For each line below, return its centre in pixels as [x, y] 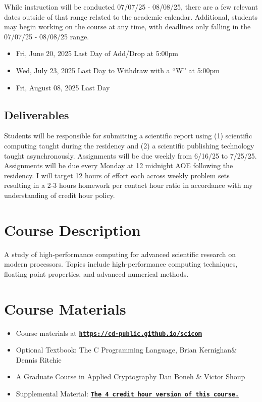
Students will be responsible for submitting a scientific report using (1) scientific [128, 136]
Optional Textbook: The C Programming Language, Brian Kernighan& [126, 350]
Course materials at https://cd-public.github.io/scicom [109, 333]
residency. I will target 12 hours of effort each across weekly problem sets [117, 175]
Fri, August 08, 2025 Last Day [63, 87]
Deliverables [37, 114]
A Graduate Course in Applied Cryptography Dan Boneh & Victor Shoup [130, 376]
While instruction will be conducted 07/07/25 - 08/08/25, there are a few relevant [131, 7]
